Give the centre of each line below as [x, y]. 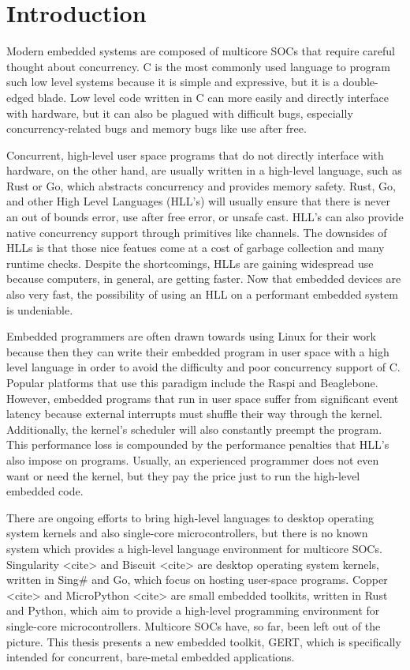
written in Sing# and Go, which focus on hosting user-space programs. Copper [197, 580]
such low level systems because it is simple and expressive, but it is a [173, 82]
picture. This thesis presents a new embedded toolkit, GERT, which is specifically [204, 641]
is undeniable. [40, 309]
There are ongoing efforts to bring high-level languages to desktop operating [190, 517]
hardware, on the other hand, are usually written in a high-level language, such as [204, 170]
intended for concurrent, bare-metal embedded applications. [151, 657]
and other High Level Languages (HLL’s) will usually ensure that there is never [199, 201]
